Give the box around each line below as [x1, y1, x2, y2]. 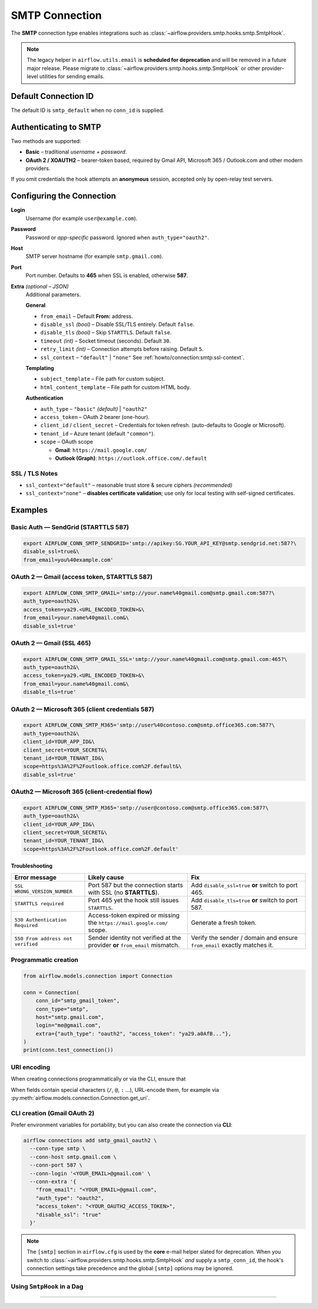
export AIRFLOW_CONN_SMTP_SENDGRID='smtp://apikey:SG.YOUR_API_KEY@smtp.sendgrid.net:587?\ [23, 540, 297, 547]
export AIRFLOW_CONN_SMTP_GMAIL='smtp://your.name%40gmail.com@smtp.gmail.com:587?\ [23, 589, 275, 596]
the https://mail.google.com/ [88, 918, 168, 926]
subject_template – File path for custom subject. [40, 376, 165, 383]
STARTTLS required [14, 901, 64, 907]
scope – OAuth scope [40, 438, 94, 446]
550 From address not [14, 935, 73, 942]
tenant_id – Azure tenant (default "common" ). [40, 430, 155, 437]
